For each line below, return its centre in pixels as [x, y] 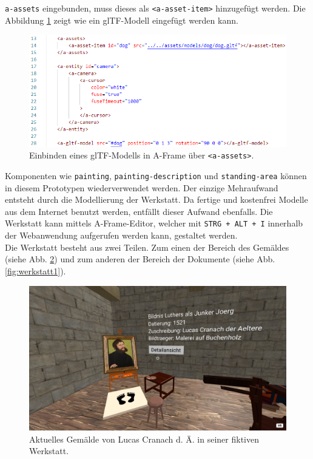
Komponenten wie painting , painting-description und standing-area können [156, 176]
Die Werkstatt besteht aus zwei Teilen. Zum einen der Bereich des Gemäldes [147, 247]
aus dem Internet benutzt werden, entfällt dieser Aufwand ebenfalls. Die [139, 211]
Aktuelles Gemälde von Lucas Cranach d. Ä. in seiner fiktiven [144, 439]
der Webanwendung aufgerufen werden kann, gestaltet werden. [121, 235]
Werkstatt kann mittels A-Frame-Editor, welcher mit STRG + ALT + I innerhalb [154, 223]
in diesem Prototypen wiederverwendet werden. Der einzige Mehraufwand [142, 187]
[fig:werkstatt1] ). [35, 270]
